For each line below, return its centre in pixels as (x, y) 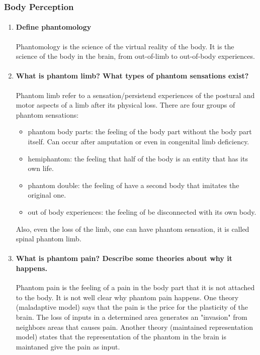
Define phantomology (54, 27)
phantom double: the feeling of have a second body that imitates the (134, 185)
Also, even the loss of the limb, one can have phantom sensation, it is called (133, 229)
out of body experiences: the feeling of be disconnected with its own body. (142, 211)
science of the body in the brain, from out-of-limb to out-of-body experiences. (135, 56)
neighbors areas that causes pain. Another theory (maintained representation (134, 327)
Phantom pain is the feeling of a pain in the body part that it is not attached (135, 287)
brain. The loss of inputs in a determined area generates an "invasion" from (132, 317)
